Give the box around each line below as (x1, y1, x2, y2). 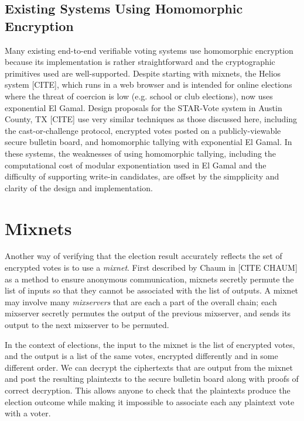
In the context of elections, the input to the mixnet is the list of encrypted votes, (5, 338, 295, 350)
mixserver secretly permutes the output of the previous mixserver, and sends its (5, 307, 291, 319)
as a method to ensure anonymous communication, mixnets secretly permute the (5, 272, 294, 285)
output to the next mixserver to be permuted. (5, 319, 169, 330)
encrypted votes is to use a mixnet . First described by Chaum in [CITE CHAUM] (5, 261, 298, 274)
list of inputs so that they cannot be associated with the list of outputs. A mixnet (5, 284, 299, 296)
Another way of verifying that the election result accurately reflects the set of (5, 250, 282, 262)
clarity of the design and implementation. (5, 181, 153, 194)
